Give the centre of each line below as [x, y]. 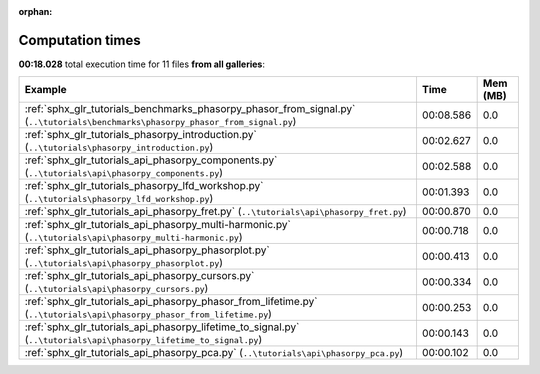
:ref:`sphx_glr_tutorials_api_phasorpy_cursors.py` [139, 276]
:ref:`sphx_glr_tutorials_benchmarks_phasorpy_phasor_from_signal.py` [190, 109]
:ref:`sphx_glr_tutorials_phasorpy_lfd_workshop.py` [144, 186]
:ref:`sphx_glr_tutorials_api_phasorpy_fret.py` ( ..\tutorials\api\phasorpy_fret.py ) [215, 212]
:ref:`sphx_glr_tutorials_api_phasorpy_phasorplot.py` [147, 250]
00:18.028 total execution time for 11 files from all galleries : [141, 64]
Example [45, 90]
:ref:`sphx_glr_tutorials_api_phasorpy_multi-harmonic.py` [158, 225]
